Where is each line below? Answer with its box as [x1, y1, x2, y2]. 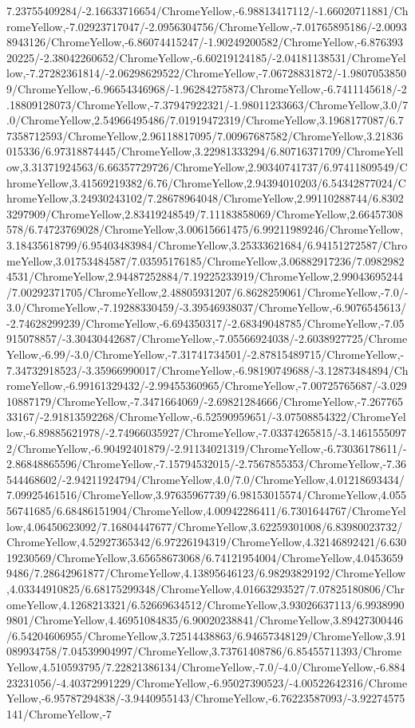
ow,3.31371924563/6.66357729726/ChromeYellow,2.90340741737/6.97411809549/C [6, 158, 408, 175]
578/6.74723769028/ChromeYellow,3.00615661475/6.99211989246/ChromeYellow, [6, 221, 404, 238]
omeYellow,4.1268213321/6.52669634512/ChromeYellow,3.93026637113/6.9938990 [6, 596, 405, 612]
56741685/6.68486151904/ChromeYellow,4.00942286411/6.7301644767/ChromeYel [6, 502, 406, 518]
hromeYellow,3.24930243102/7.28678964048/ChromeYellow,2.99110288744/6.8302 [6, 190, 404, 207]
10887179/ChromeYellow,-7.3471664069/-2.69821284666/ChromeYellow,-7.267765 [6, 392, 404, 409]
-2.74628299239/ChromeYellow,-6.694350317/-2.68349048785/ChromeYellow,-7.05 [6, 314, 405, 331]
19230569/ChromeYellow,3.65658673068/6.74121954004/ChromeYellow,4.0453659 [6, 549, 404, 565]
